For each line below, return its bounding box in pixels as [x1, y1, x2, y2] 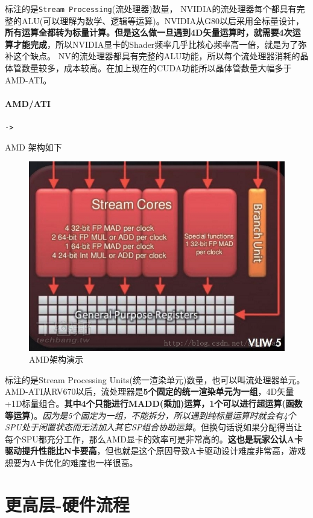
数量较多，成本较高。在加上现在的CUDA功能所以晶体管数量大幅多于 [21, 62, 292, 74]
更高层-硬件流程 [5, 491, 130, 516]
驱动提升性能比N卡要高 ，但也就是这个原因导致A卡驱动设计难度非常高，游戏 [5, 444, 306, 457]
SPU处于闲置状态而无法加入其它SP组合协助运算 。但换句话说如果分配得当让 [5, 421, 303, 433]
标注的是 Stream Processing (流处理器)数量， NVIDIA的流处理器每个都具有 [5, 2, 297, 15]
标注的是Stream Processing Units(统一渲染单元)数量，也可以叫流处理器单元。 [5, 373, 305, 386]
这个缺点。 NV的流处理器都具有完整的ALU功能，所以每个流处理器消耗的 [13, 50, 300, 62]
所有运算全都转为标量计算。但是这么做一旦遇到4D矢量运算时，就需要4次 [5, 26, 292, 39]
